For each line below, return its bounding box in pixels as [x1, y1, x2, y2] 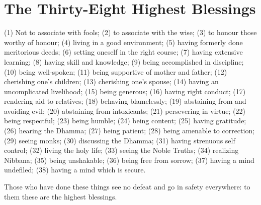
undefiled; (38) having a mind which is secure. [4, 164, 146, 175]
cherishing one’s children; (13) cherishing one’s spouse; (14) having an [4, 76, 219, 87]
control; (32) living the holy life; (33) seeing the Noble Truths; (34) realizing [4, 145, 239, 155]
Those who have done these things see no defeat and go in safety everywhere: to [4, 181, 250, 192]
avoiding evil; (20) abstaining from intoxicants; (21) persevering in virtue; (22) [4, 105, 245, 116]
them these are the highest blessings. [4, 191, 117, 201]
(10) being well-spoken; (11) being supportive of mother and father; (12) [4, 66, 227, 77]
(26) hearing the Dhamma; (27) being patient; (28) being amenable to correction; [4, 125, 255, 136]
